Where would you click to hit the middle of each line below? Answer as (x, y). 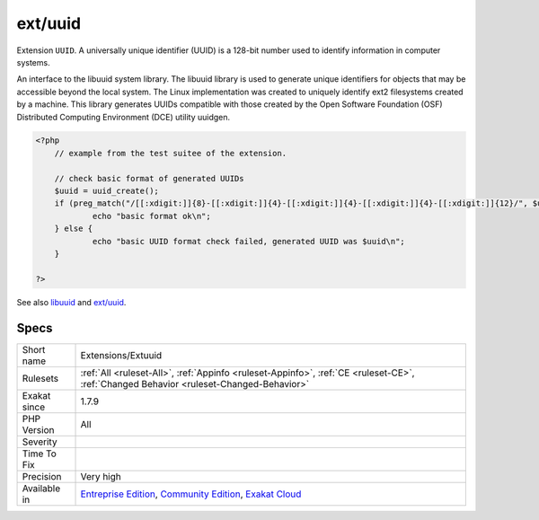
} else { (74, 229)
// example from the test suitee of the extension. (171, 153)
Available (41, 488)
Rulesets (40, 378)
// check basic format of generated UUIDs (149, 178)
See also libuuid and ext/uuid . (71, 302)
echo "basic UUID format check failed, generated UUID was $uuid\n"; (249, 241)
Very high (101, 476)
